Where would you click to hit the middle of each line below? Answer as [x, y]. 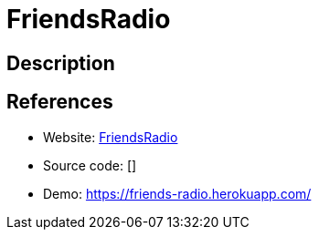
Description [61, 63]
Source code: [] [90, 165]
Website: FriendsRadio [111, 137]
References [60, 102]
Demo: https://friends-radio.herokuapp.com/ [177, 193]
